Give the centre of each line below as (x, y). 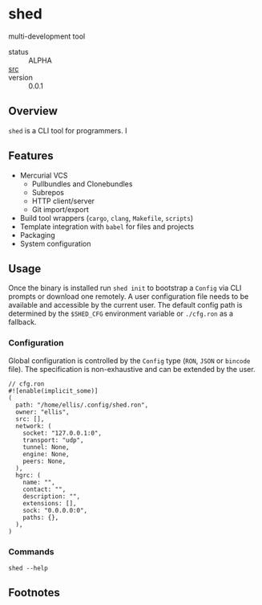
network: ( (34, 426)
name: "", (39, 482)
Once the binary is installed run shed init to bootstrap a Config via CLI (125, 288)
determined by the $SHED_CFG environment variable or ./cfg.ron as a (121, 313)
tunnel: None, (46, 447)
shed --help (28, 568)
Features (31, 156)
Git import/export (60, 209)
